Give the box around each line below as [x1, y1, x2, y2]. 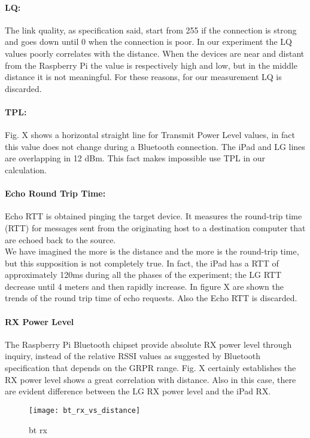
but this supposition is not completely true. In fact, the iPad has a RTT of [5, 256, 279, 269]
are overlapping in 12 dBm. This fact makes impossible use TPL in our [5, 152, 266, 164]
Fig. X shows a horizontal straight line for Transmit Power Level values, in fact [5, 128, 295, 141]
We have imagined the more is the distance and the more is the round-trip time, [5, 245, 299, 258]
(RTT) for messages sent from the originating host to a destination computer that [5, 221, 306, 234]
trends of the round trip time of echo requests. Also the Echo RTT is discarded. [5, 292, 297, 304]
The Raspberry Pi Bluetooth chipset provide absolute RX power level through [5, 338, 292, 350]
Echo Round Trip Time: [5, 187, 106, 200]
